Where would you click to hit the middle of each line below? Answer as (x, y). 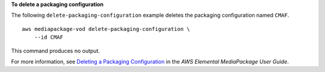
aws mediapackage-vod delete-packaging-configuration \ (106, 29)
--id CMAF (48, 37)
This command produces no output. (56, 51)
